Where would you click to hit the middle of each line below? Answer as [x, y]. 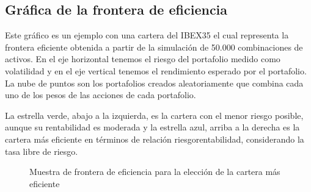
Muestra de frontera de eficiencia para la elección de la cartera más [155, 172]
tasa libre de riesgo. [42, 151]
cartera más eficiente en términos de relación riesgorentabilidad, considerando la [155, 139]
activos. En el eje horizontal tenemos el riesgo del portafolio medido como [143, 59]
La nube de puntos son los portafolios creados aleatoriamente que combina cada [154, 83]
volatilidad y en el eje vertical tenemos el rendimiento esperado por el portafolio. [156, 70]
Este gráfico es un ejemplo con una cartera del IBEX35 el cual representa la [147, 35]
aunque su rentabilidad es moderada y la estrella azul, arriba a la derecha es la [152, 127]
